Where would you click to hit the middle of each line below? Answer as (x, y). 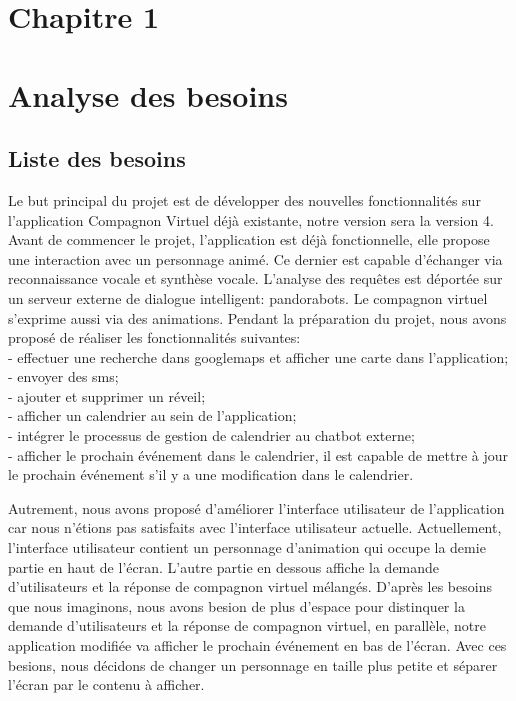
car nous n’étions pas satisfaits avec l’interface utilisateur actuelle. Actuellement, (255, 527)
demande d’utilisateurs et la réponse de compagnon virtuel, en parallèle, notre (247, 625)
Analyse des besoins (148, 94)
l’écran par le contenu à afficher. (106, 684)
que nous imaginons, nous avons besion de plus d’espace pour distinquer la (236, 605)
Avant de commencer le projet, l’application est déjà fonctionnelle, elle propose (249, 239)
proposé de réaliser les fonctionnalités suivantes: (154, 337)
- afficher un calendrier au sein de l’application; (152, 415)
